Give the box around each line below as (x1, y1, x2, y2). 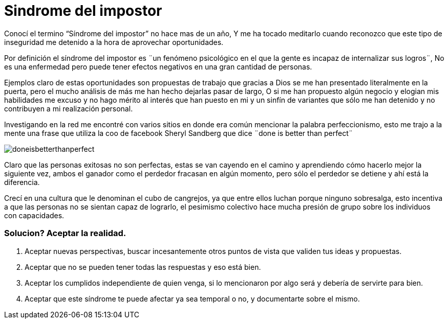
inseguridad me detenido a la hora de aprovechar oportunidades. (4, 37, 224, 47)
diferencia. (4, 177, 40, 187)
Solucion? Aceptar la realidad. (4, 228, 126, 239)
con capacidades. (4, 211, 65, 220)
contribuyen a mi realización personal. (4, 104, 133, 113)
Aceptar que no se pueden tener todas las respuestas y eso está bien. (25, 262, 261, 271)
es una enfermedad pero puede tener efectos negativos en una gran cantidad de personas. (4, 62, 312, 71)
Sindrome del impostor (4, 2, 162, 19)
